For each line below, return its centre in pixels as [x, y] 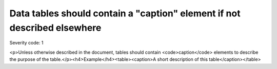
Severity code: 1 [26, 43]
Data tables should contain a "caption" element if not [125, 13]
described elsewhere [55, 28]
